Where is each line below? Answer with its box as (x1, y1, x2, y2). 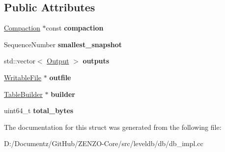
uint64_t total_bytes (4, 105, 74, 116)
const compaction (46, 23, 104, 33)
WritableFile (4, 72, 42, 82)
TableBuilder (4, 89, 43, 99)
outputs (83, 56, 110, 66)
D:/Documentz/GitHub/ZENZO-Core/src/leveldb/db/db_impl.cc (4, 138, 203, 149)
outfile (49, 72, 71, 82)
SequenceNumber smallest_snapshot (4, 39, 122, 49)
